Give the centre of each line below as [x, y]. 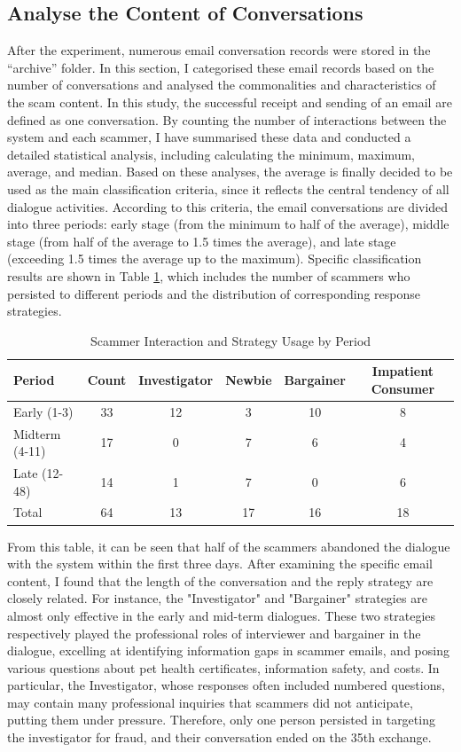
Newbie [249, 380]
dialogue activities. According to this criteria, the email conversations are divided [228, 206]
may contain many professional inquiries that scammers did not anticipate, [210, 702]
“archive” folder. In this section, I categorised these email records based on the [221, 67]
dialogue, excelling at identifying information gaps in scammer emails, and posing [228, 650]
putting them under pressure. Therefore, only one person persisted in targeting [221, 720]
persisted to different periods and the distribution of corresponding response [214, 293]
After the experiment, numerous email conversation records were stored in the [219, 50]
